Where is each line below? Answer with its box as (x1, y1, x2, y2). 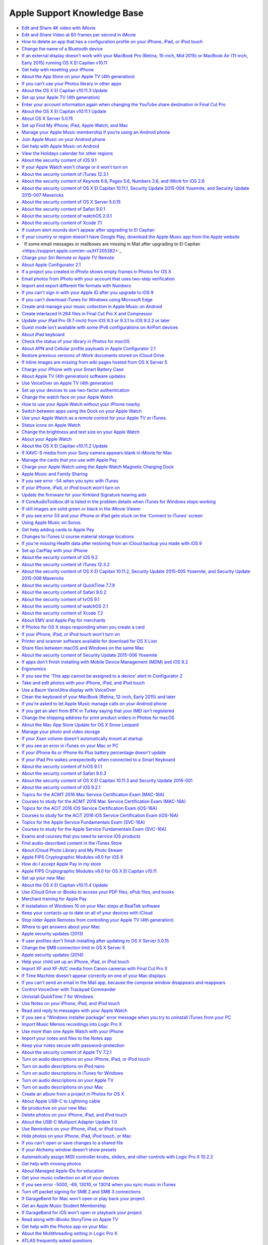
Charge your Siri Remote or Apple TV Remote (21, 254, 114, 261)
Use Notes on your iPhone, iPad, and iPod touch (21, 1000, 120, 1006)
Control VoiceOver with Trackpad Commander (21, 987, 116, 993)
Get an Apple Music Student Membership (21, 1203, 106, 1209)
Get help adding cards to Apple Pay (21, 526, 94, 532)
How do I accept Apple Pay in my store (21, 861, 101, 867)
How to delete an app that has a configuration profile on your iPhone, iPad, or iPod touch (21, 39, 203, 45)
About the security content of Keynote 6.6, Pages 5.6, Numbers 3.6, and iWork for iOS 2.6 (21, 178, 205, 184)
